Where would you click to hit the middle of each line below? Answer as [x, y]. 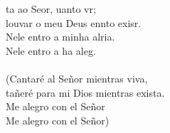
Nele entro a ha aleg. [51, 50]
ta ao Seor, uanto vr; [51, 9]
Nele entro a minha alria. [60, 37]
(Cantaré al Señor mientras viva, [77, 78]
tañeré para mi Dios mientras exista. [85, 92]
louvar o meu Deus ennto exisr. [74, 22]
